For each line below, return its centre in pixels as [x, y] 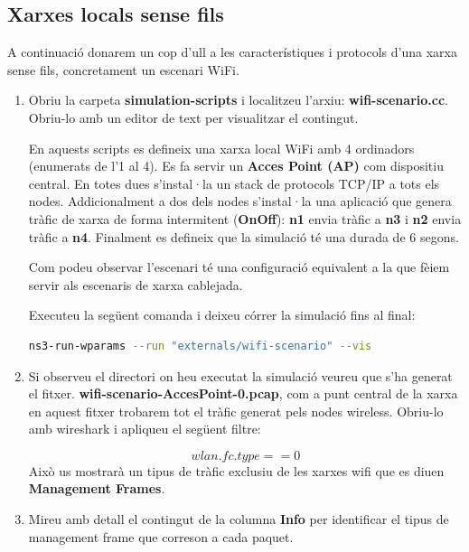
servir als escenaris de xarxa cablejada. [136, 284]
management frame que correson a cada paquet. [161, 536]
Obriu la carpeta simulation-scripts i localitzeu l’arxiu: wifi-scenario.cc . [238, 100]
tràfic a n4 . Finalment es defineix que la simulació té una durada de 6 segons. [244, 236]
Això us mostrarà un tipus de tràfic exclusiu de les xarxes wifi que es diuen [236, 470]
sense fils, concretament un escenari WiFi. [123, 69]
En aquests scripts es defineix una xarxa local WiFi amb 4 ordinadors [221, 148]
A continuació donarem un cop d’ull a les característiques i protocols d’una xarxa [232, 52]
